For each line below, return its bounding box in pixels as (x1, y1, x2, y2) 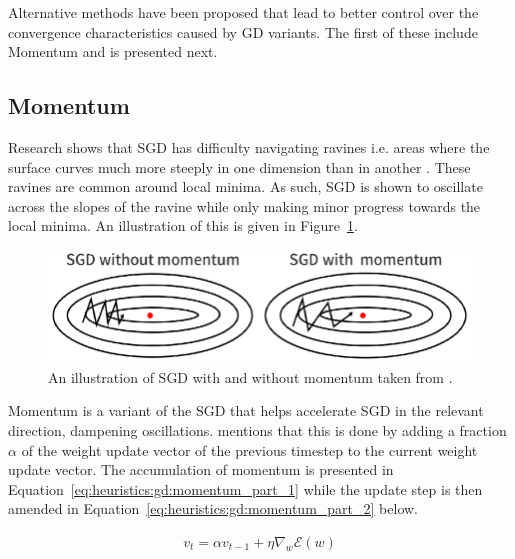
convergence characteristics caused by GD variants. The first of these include (8, 21, 478, 42)
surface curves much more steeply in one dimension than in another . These (8, 156, 471, 177)
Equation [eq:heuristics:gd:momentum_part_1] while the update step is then (8, 478, 483, 499)
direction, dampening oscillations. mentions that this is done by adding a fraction (8, 419, 507, 440)
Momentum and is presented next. (8, 41, 218, 62)
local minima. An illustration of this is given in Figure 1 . (8, 215, 358, 236)
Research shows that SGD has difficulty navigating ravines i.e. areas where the (8, 136, 490, 157)
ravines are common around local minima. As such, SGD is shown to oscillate (8, 176, 483, 197)
